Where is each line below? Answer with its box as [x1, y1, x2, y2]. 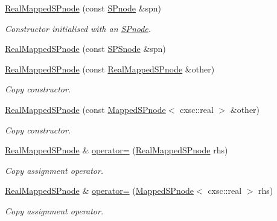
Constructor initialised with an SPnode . [5, 22, 151, 34]
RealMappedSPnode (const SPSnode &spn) [5, 42, 166, 55]
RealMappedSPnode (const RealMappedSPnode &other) [5, 62, 215, 75]
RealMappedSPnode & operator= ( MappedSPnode [5, 184, 194, 197]
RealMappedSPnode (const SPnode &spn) [5, 2, 162, 14]
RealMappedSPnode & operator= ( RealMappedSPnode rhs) [5, 144, 228, 156]
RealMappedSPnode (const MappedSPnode [5, 103, 166, 115]
